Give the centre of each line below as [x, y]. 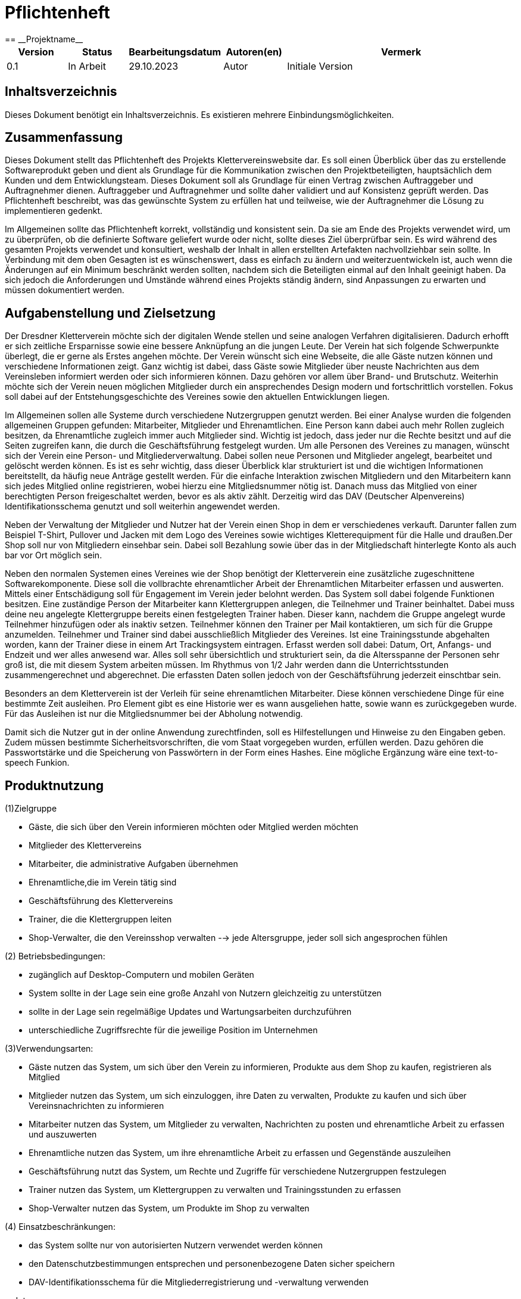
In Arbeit [87, 66]
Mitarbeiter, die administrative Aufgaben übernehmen [133, 864]
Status [97, 52]
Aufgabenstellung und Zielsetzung [110, 313]
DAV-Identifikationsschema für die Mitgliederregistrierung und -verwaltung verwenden [199, 1282]
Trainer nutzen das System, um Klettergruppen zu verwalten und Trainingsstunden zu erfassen [215, 1190]
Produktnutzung [54, 785]
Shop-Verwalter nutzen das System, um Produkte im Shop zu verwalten [169, 1208]
